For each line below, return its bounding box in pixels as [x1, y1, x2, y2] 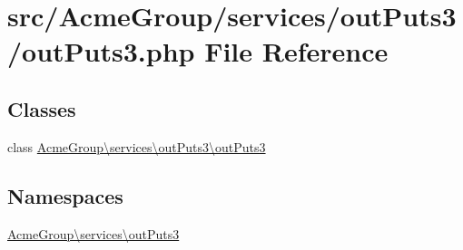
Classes [7, 94, 76, 122]
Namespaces [7, 181, 123, 209]
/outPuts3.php [7, 33, 195, 70]
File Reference [204, 33, 389, 70]
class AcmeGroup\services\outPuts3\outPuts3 [7, 137, 266, 156]
